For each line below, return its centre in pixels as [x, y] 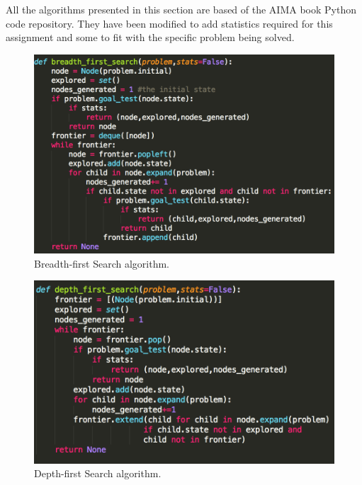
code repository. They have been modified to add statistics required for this [169, 23]
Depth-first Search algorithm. [98, 473]
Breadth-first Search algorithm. [102, 263]
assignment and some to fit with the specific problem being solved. [150, 37]
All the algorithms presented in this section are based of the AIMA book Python [181, 9]
